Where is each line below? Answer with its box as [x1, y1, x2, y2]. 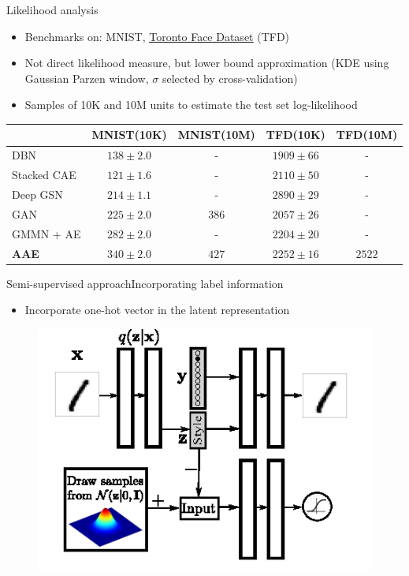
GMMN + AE [12, 225, 81, 241]
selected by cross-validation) [162, 69, 298, 86]
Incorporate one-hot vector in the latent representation [24, 301, 290, 318]
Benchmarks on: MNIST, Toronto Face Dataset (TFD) [24, 28, 290, 44]
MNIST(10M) [177, 126, 255, 143]
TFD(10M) [336, 126, 398, 143]
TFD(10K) [266, 126, 325, 143]
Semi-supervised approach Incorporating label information [6, 275, 284, 291]
